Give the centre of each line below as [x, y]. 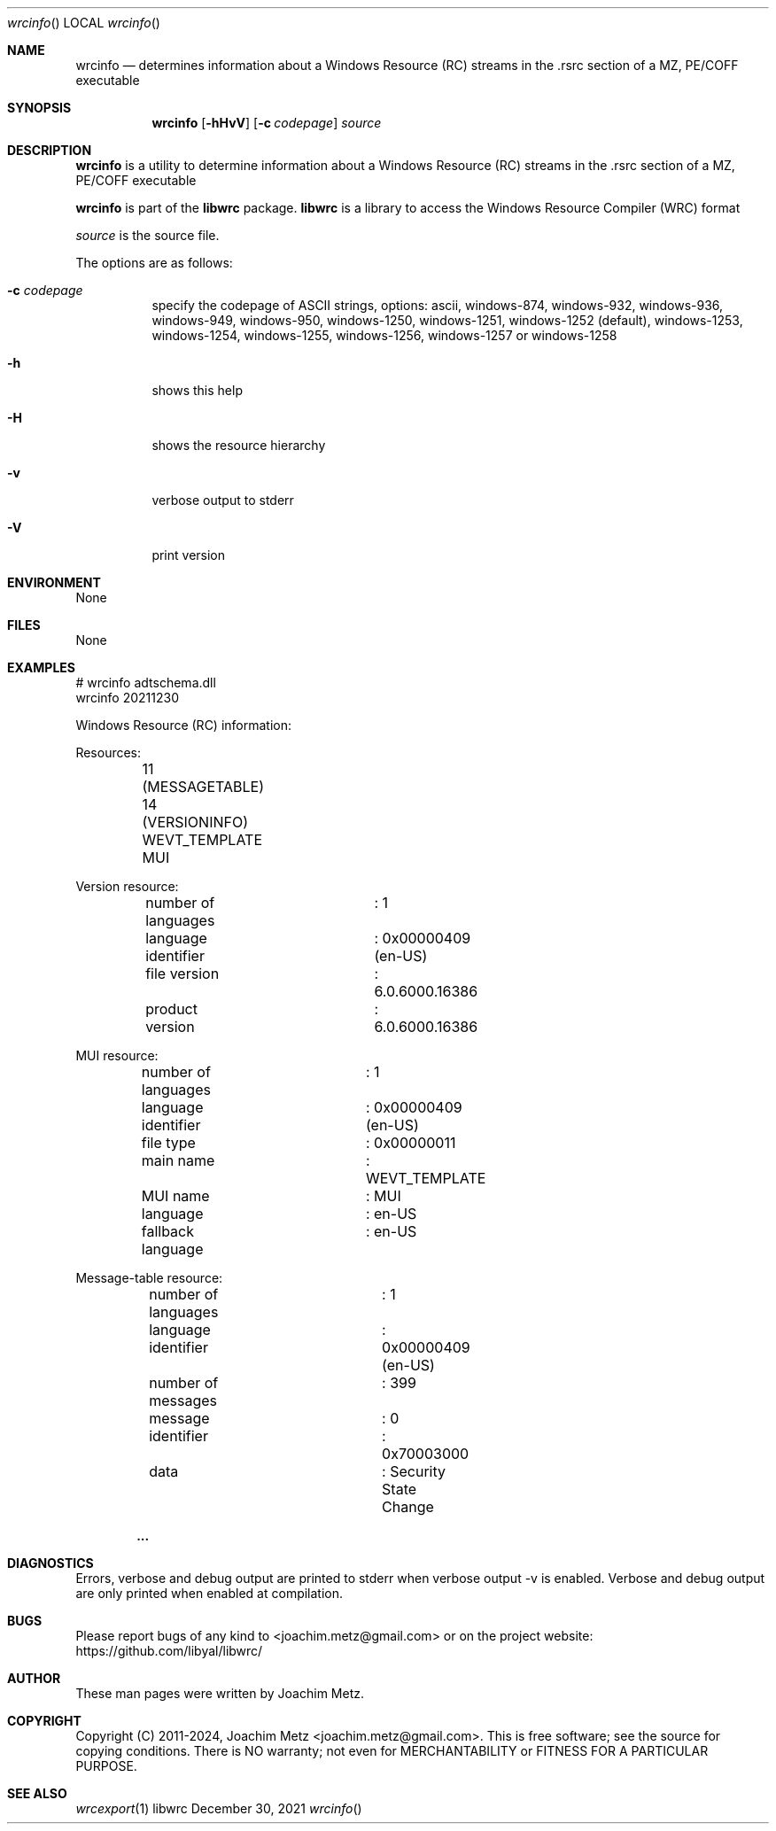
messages [183, 1400]
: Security [414, 1471]
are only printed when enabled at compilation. [210, 1593]
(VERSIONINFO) [195, 822]
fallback [168, 1231]
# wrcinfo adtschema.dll [146, 683]
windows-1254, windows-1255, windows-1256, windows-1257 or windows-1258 [384, 335]
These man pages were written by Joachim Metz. [220, 1693]
